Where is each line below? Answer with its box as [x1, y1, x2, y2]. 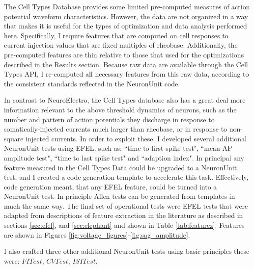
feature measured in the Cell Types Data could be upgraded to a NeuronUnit [4, 162, 237, 172]
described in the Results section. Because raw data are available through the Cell [4, 59, 248, 69]
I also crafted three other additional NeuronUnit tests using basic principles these [4, 246, 250, 256]
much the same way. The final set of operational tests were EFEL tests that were [4, 200, 248, 211]
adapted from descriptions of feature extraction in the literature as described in [4, 210, 243, 220]
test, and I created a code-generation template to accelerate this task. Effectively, [4, 172, 249, 182]
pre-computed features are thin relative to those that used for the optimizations [4, 49, 244, 59]
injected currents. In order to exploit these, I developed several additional [26, 133, 247, 143]
